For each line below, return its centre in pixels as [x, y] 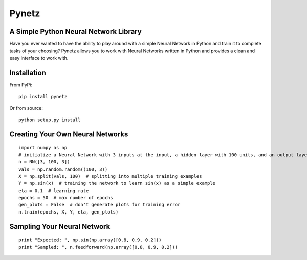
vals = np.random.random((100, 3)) [63, 169]
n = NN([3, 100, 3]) [44, 162]
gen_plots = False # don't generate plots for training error [100, 205]
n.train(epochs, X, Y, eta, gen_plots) [69, 212]
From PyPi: [21, 85]
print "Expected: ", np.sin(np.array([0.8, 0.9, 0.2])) [90, 240]
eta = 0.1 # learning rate [54, 191]
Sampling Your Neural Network [60, 227]
